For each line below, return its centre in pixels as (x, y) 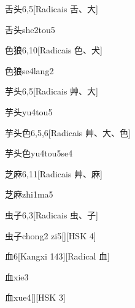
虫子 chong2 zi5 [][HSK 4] (51, 235)
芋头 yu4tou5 (29, 111)
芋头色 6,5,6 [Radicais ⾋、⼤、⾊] (68, 132)
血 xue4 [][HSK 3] (35, 297)
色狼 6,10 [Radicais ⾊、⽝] (54, 50)
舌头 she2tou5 (30, 29)
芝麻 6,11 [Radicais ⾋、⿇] (54, 173)
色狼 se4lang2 (29, 70)
